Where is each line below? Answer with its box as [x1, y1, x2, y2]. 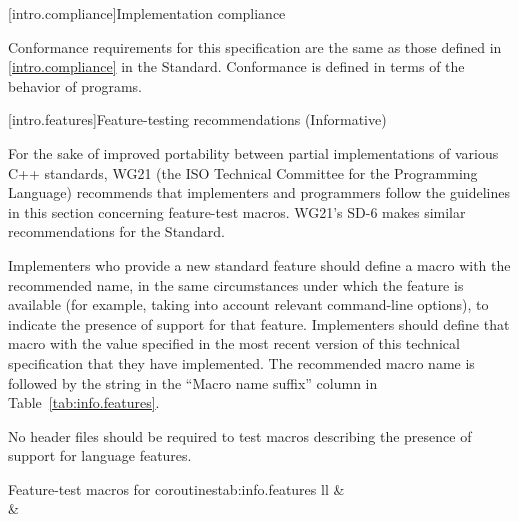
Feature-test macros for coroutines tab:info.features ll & [8, 478, 345, 499]
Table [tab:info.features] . [8, 392, 160, 413]
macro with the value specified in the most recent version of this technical [8, 333, 460, 354]
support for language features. [8, 445, 192, 466]
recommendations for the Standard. [8, 221, 225, 242]
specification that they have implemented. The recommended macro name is [8, 352, 475, 373]
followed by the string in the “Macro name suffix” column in [8, 372, 378, 393]
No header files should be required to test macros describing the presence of [8, 425, 472, 446]
